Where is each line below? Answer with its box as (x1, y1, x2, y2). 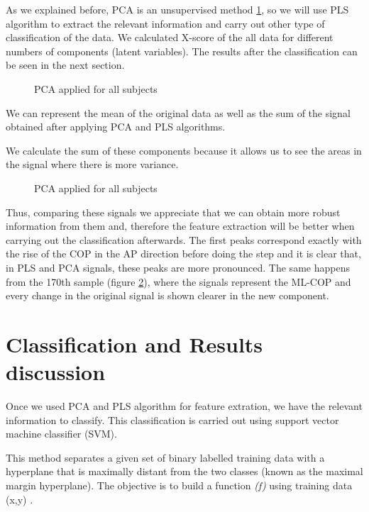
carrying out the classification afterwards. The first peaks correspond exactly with (6, 232, 362, 247)
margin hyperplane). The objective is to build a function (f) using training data (6, 477, 353, 492)
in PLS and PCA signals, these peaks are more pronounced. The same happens (6, 260, 350, 274)
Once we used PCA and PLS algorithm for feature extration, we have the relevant (6, 399, 363, 413)
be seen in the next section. (6, 57, 125, 72)
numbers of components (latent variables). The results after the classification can (6, 43, 358, 58)
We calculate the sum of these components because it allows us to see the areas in (6, 143, 362, 157)
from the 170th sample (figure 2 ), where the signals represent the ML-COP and (6, 274, 351, 289)
